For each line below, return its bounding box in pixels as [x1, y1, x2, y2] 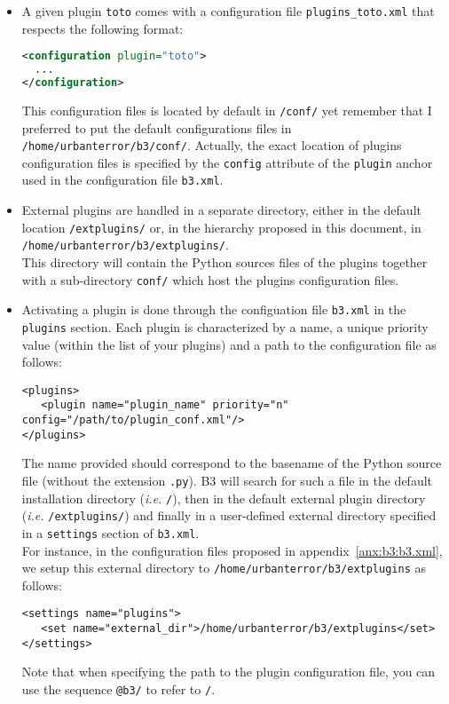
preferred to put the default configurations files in [21, 118, 292, 137]
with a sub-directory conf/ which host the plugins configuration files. [21, 270, 399, 289]
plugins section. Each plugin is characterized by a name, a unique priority [21, 317, 429, 336]
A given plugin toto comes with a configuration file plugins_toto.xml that [21, 2, 435, 20]
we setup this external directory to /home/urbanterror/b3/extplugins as [21, 558, 426, 577]
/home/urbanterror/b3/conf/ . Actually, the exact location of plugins [21, 136, 402, 154]
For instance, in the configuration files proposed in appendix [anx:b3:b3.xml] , [21, 541, 443, 559]
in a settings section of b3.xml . [21, 523, 200, 542]
